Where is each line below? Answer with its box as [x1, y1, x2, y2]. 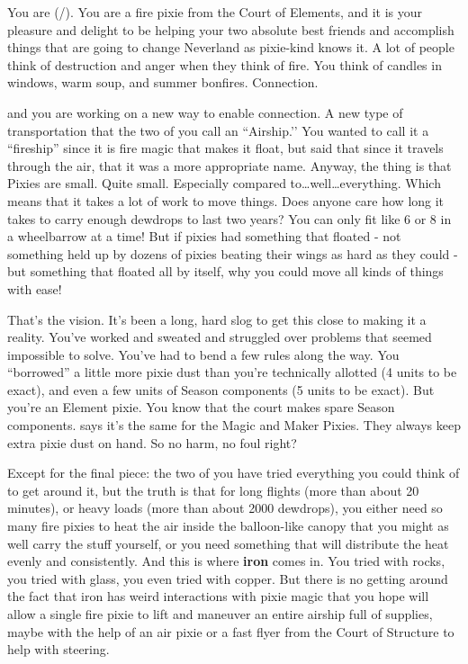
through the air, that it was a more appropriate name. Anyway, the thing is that [7, 156, 452, 175]
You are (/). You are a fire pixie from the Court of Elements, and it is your [7, 3, 423, 21]
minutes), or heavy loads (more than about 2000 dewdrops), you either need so [7, 498, 443, 517]
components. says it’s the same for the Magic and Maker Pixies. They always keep [7, 416, 461, 435]
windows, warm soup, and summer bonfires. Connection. [7, 73, 319, 92]
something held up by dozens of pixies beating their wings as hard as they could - [7, 244, 458, 263]
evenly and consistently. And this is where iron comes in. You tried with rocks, [7, 552, 445, 570]
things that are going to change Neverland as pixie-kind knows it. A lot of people [7, 38, 454, 57]
